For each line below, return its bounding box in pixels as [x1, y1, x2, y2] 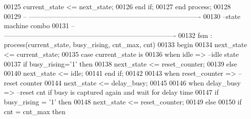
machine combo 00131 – [4, 20, 75, 31]
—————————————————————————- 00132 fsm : [4, 30, 213, 40]
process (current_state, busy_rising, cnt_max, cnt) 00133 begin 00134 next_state [4, 39, 247, 50]
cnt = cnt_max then [4, 106, 66, 116]
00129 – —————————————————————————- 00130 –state [4, 11, 240, 21]
